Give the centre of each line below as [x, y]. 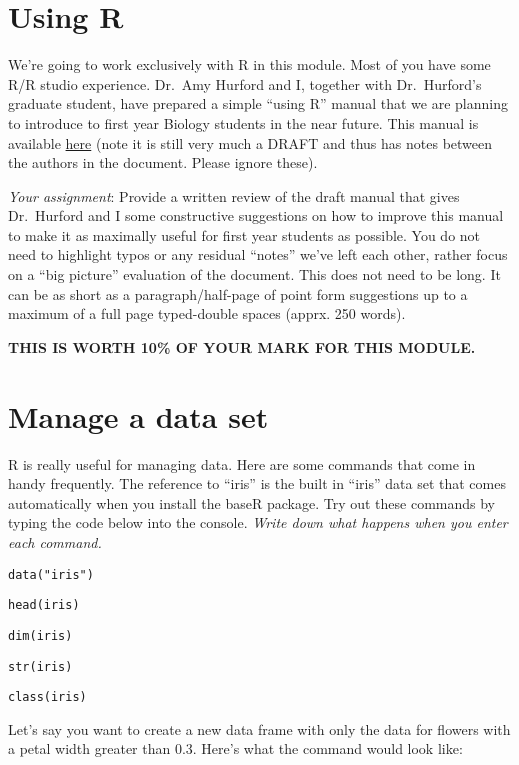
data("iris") [51, 574]
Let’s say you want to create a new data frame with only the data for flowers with [259, 728]
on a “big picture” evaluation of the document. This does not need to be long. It [254, 274]
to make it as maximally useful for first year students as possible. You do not [244, 234]
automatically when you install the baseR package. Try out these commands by [252, 502]
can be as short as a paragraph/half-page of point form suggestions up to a [238, 293]
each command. [55, 541]
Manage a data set [138, 415]
